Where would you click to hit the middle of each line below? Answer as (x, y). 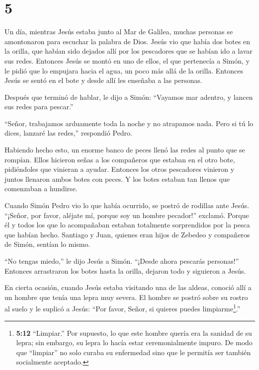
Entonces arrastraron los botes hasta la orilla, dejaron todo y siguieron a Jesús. (125, 270)
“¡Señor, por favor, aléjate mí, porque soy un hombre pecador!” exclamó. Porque (127, 215)
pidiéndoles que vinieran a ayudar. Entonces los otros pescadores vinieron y (120, 169)
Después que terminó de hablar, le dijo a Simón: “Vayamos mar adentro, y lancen (129, 97)
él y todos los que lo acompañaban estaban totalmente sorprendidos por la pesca (127, 225)
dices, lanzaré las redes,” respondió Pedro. (68, 133)
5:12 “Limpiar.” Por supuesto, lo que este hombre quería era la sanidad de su (134, 333)
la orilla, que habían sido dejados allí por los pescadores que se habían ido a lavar (129, 51)
